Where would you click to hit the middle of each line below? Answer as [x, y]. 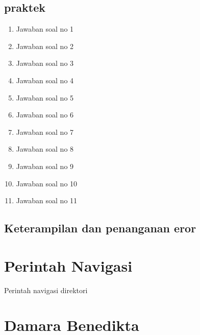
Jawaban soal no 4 [45, 80]
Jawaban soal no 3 [45, 63]
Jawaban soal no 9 [45, 166]
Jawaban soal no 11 [47, 200]
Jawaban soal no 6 [45, 115]
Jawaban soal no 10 [47, 183]
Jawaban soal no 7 [45, 131]
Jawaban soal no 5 [45, 97]
